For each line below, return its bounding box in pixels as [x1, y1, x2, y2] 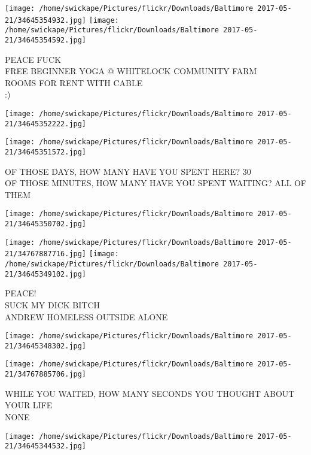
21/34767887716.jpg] [5, 250, 87, 259]
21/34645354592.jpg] [5, 35, 87, 44]
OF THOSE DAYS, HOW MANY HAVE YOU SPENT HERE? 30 [5, 165, 251, 177]
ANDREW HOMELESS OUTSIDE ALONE [5, 310, 168, 323]
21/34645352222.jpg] [5, 119, 87, 128]
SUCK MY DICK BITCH [5, 298, 100, 311]
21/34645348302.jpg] [5, 341, 87, 350]
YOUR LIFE [5, 399, 53, 411]
